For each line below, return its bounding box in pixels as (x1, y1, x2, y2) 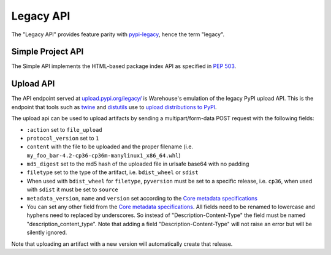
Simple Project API (11, 47, 84, 57)
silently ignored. (26, 229, 67, 236)
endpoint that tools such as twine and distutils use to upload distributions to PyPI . (11, 103, 217, 110)
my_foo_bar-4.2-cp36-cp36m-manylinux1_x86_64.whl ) (26, 151, 181, 159)
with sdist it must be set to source (26, 186, 119, 193)
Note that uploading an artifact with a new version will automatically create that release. (11, 240, 233, 248)
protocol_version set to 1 (26, 134, 99, 142)
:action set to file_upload (26, 126, 102, 133)
